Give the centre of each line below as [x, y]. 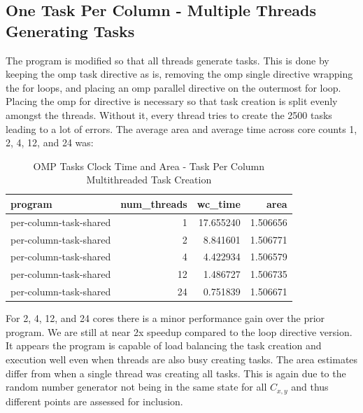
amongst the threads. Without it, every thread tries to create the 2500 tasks [169, 114]
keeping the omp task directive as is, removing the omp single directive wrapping [179, 74]
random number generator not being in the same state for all [136, 387]
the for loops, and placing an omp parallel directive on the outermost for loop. [173, 87]
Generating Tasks [70, 30]
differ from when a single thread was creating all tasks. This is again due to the [176, 373]
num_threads [154, 203]
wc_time [219, 203]
